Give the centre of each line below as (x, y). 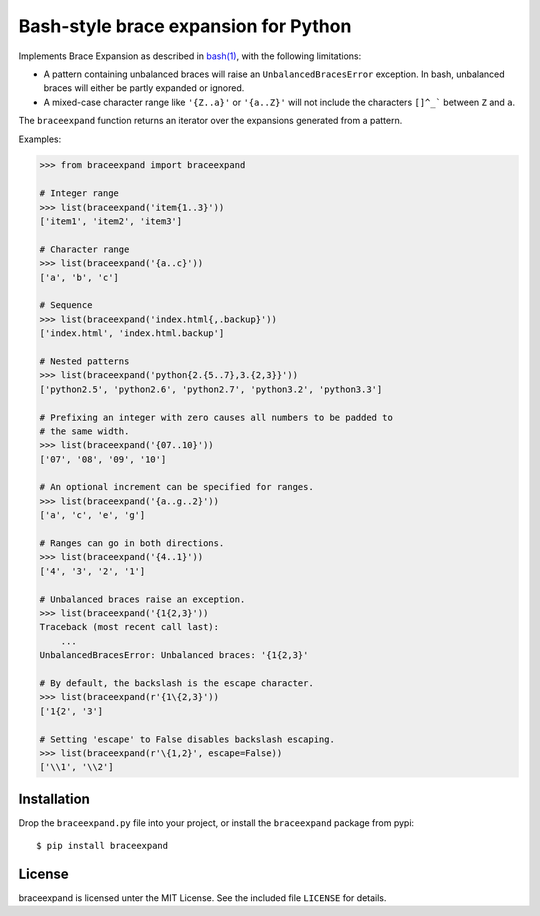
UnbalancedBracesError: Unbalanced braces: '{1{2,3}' (174, 655)
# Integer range (79, 193)
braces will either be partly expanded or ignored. (144, 88)
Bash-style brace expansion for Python (185, 26)
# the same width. (84, 431)
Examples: (40, 139)
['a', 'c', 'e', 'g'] (92, 515)
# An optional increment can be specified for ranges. (176, 487)
